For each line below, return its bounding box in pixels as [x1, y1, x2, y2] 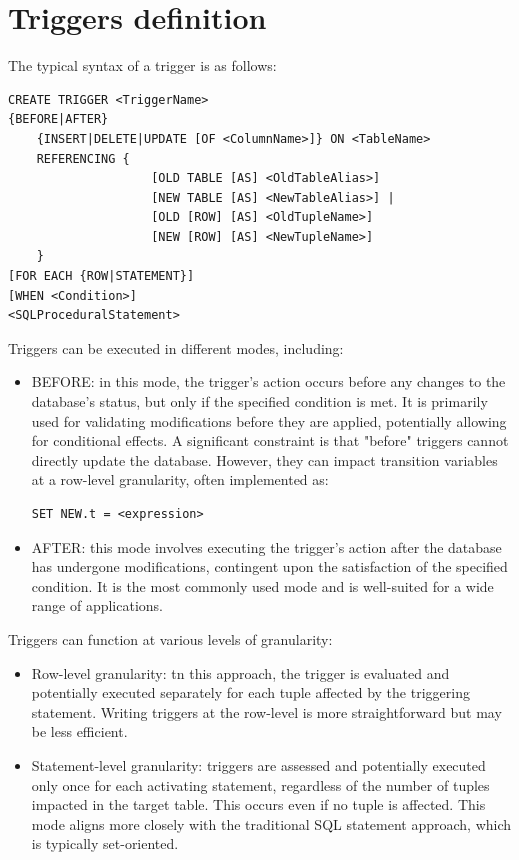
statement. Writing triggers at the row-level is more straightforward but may [31, 701, 502, 722]
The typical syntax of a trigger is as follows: [8, 55, 277, 76]
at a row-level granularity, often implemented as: [31, 469, 329, 490]
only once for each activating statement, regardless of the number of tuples [31, 774, 490, 795]
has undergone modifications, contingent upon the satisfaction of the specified [31, 556, 508, 577]
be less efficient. [31, 721, 128, 742]
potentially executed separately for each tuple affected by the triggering [31, 682, 470, 703]
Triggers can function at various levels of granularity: [8, 628, 333, 649]
